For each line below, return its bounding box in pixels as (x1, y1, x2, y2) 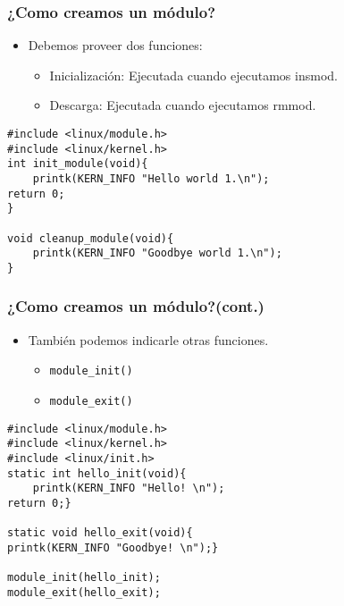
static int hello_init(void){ (7, 467, 187, 480)
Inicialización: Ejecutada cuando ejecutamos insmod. (49, 65, 338, 84)
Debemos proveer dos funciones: (28, 36, 203, 55)
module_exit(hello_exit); (7, 585, 161, 599)
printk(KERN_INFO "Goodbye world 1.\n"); (32, 247, 282, 260)
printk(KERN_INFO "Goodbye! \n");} (7, 541, 219, 554)
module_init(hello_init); (7, 571, 161, 585)
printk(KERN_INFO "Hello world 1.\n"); (32, 172, 270, 185)
